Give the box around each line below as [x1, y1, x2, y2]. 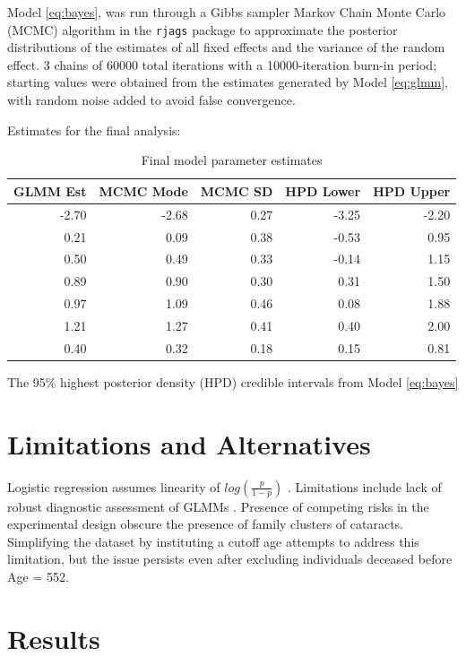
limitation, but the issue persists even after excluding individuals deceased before [7, 549, 453, 568]
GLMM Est [13, 181, 87, 200]
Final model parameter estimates [141, 151, 323, 169]
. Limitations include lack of [287, 477, 442, 496]
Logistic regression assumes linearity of [7, 477, 220, 496]
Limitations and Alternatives [7, 425, 371, 462]
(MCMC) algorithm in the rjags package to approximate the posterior [7, 20, 398, 39]
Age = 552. [7, 566, 69, 585]
